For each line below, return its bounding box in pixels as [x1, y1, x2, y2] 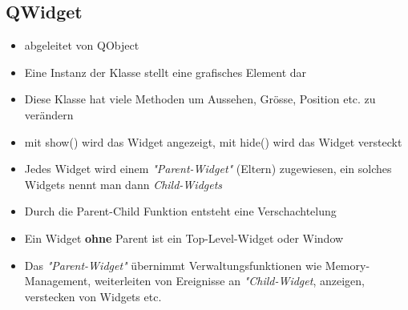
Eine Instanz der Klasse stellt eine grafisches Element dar [24, 63, 307, 80]
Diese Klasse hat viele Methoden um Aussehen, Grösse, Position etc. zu [24, 91, 376, 107]
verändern [24, 106, 74, 123]
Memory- [325, 256, 370, 273]
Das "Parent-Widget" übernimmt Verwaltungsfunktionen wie [24, 256, 322, 273]
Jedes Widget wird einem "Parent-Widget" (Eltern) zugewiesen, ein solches [24, 160, 392, 177]
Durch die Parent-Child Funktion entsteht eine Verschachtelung [24, 203, 337, 219]
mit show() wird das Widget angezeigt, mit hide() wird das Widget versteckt [24, 133, 402, 150]
